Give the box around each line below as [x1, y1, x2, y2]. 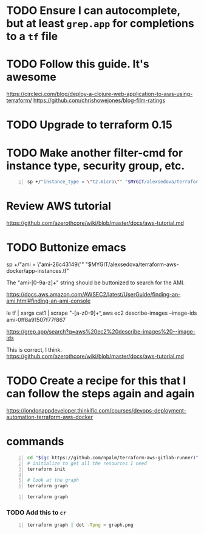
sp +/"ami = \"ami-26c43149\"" [6, 261, 84, 268]
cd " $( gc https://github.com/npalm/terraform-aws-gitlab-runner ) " [27, 454, 199, 460]
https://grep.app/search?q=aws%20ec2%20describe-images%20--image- [6, 328, 195, 335]
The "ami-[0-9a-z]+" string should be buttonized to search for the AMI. [6, 279, 185, 286]
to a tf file [6, 30, 58, 43]
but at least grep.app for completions [6, 16, 194, 30]
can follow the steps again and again [6, 387, 195, 401]
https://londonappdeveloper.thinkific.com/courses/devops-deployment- [6, 406, 186, 414]
